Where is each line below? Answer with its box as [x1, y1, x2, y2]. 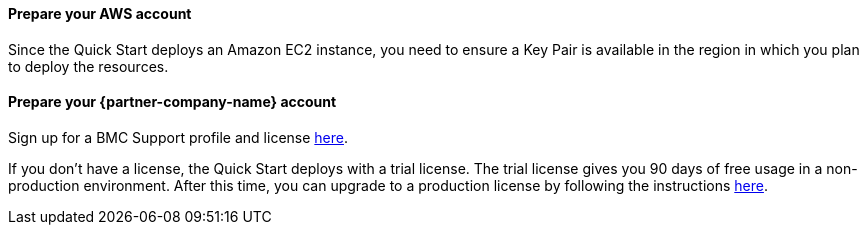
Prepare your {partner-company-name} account [8, 93, 337, 111]
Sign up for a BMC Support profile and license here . [8, 128, 349, 146]
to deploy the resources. [8, 57, 169, 75]
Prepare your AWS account [8, 5, 192, 22]
